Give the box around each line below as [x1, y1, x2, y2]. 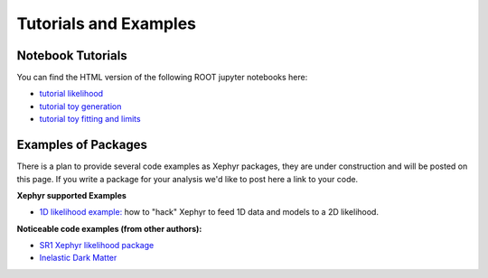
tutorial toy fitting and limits [39, 114, 141, 125]
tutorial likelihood [39, 88, 104, 99]
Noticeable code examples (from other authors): [16, 223, 202, 234]
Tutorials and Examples [16, 14, 197, 33]
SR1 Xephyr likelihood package [39, 240, 155, 251]
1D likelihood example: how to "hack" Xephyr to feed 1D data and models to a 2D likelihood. [39, 207, 380, 218]
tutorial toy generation [39, 100, 122, 112]
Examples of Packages [16, 137, 148, 153]
